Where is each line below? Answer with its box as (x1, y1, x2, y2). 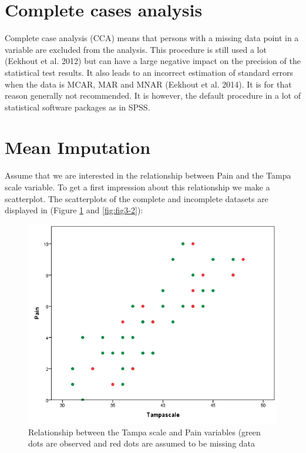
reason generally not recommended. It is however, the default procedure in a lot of (5, 89, 301, 102)
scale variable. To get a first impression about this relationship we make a (5, 181, 270, 193)
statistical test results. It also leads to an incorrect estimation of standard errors (5, 66, 294, 78)
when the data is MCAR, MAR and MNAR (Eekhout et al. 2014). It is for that (5, 78, 292, 90)
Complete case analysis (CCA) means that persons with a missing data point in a (5, 32, 299, 44)
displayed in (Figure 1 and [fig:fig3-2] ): (5, 204, 143, 216)
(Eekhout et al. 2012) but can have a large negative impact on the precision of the (5, 55, 301, 67)
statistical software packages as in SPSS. (5, 100, 150, 113)
